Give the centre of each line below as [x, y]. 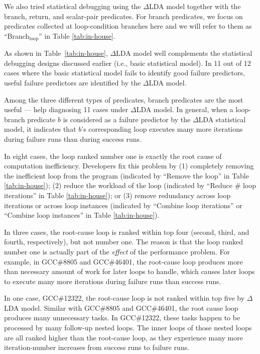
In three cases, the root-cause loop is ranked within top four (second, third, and [127, 232]
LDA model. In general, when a [185, 109]
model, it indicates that [40, 129]
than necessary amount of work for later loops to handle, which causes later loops [129, 271]
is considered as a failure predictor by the [127, 119]
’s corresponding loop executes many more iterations [162, 129]
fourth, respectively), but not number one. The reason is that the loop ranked [124, 242]
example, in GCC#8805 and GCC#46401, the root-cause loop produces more [123, 261]
